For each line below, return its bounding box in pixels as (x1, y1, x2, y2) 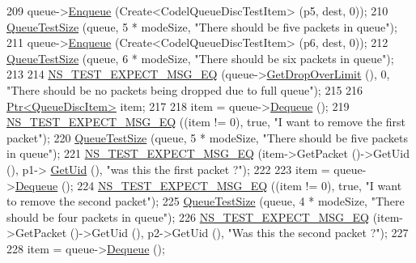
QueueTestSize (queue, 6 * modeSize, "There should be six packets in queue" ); (6, 49, 394, 66)
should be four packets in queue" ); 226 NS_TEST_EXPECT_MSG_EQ (6, 208, 369, 225)
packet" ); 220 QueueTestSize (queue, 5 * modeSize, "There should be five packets (6, 129, 409, 146)
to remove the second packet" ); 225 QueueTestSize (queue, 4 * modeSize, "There (6, 193, 405, 210)
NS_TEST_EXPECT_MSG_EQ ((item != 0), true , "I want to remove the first (6, 113, 406, 130)
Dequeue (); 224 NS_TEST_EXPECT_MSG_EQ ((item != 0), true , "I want (15, 176, 402, 193)
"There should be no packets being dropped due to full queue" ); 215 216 (6, 81, 363, 98)
